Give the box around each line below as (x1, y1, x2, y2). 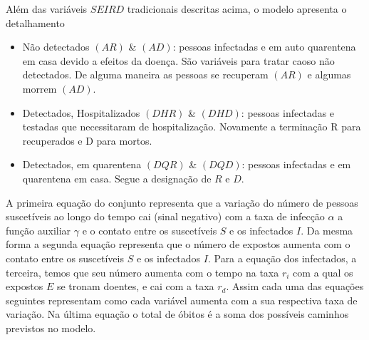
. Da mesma (301, 222, 353, 237)
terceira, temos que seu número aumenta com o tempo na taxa (6, 264, 279, 279)
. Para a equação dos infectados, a (207, 250, 357, 265)
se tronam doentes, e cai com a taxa (56, 279, 214, 294)
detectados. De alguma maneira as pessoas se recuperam (22, 67, 269, 82)
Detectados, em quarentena (22, 157, 142, 172)
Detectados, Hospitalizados (22, 105, 140, 120)
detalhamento (6, 15, 65, 30)
